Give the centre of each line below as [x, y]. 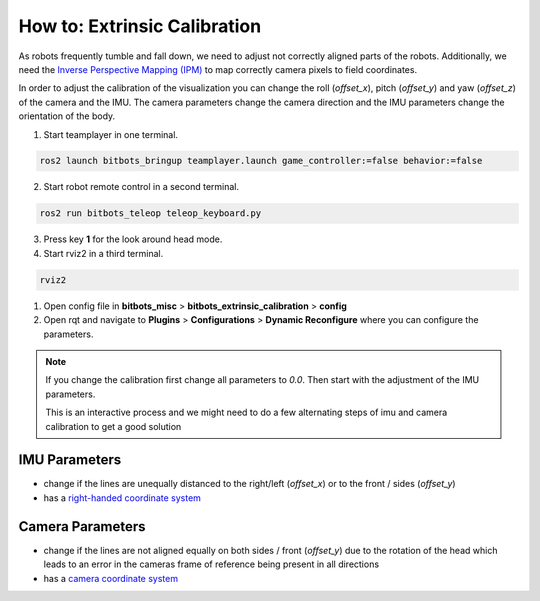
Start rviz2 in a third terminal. [103, 253]
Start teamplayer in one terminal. [111, 134]
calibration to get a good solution [113, 426]
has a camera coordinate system [111, 578]
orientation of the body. [67, 116]
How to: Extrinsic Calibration [140, 26]
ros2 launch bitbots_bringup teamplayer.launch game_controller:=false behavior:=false [261, 161]
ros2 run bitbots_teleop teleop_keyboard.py [150, 213]
